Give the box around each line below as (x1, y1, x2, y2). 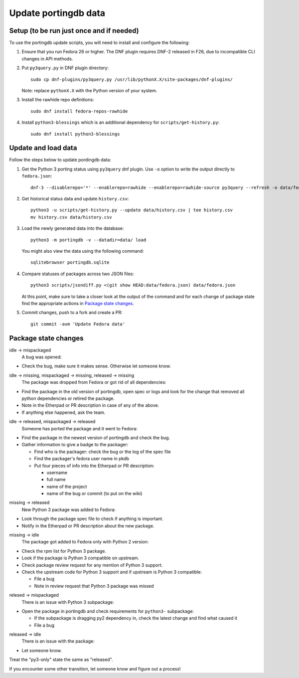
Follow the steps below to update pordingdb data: (9, 157, 112, 163)
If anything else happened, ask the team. (21, 409, 106, 415)
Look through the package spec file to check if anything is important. (21, 516, 164, 522)
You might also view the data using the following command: (21, 248, 144, 254)
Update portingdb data (9, 7, 106, 18)
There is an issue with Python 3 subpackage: (21, 599, 114, 605)
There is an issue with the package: (21, 638, 95, 644)
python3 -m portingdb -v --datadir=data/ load (30, 237, 147, 243)
